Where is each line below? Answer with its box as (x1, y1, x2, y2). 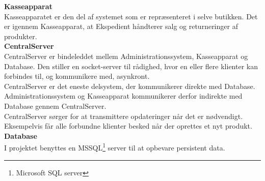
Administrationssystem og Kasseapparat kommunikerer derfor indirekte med (4, 90, 243, 101)
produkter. (4, 31, 37, 41)
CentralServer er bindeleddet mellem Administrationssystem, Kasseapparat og (4, 50, 248, 61)
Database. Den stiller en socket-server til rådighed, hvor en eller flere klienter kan (4, 61, 258, 71)
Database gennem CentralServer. (4, 100, 107, 111)
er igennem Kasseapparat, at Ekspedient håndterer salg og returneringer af (4, 21, 238, 32)
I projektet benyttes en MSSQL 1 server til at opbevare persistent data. (4, 141, 225, 153)
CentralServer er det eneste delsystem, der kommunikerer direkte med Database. (4, 80, 255, 91)
